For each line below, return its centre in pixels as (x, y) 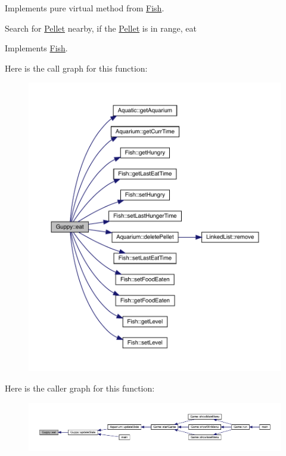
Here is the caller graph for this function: (80, 388)
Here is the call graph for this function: (76, 68)
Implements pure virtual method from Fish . (85, 8)
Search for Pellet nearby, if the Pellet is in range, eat (101, 28)
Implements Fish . (36, 48)
